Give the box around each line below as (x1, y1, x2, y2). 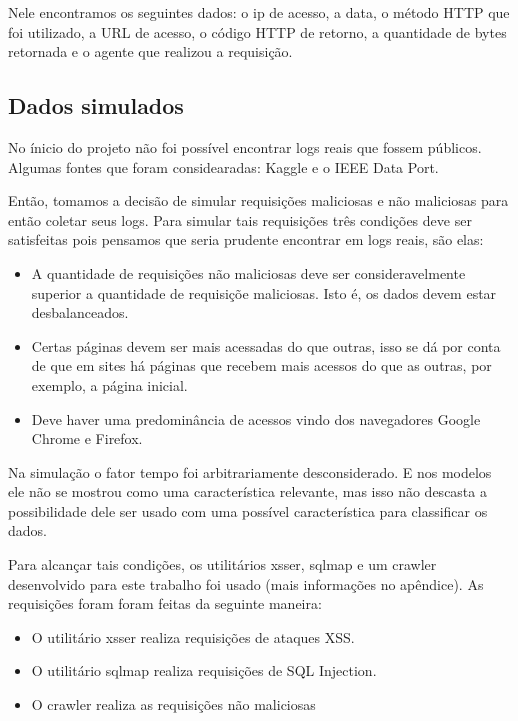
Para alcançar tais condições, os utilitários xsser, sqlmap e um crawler (8, 554, 437, 575)
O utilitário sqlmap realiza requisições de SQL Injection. (31, 660, 377, 681)
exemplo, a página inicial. (31, 374, 188, 395)
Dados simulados (8, 90, 184, 121)
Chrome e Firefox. (31, 428, 143, 449)
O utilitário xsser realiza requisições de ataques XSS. (31, 626, 355, 647)
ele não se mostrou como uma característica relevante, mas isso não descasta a (8, 481, 487, 502)
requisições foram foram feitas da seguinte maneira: (8, 593, 322, 614)
